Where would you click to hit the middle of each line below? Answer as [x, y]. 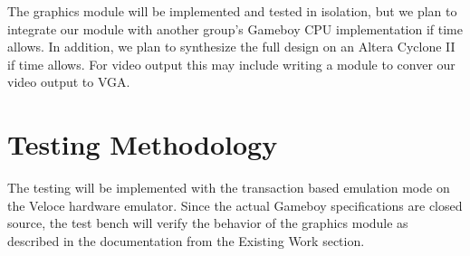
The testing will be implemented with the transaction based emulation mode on [229, 188]
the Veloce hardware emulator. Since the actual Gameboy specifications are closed [235, 205]
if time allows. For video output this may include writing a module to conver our [231, 64]
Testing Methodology [143, 144]
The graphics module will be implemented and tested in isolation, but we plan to [232, 11]
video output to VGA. [69, 82]
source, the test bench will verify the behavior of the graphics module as [208, 223]
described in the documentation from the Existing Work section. [186, 240]
